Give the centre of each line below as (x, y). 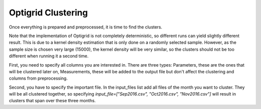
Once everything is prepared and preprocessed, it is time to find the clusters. (86, 27)
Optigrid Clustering (48, 13)
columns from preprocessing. (38, 78)
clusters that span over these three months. (52, 101)
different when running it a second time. (49, 56)
